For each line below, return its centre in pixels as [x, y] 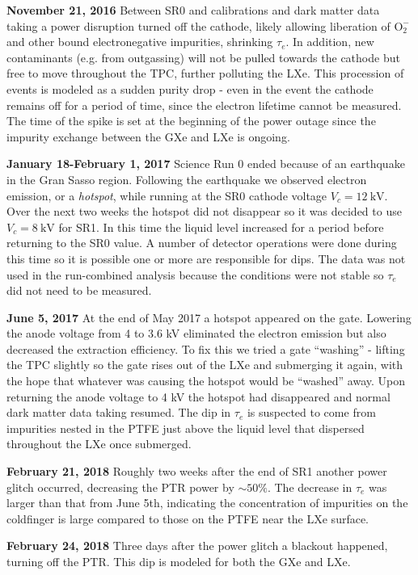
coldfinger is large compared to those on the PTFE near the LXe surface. [188, 518]
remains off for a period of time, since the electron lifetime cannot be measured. [204, 105]
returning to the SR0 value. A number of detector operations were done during [202, 243]
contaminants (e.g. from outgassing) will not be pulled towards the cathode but [203, 57]
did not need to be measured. [79, 290]
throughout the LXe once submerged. [99, 444]
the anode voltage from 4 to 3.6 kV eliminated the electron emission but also [196, 333]
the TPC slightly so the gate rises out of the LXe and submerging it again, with [205, 365]
